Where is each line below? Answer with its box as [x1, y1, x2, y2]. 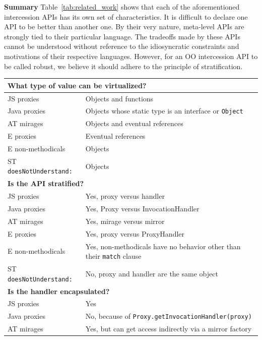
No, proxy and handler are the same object [85, 268, 218, 278]
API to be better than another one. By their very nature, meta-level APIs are [4, 21, 244, 32]
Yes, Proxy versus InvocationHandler [85, 203, 200, 213]
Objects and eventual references [85, 118, 183, 129]
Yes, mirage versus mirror [85, 215, 165, 226]
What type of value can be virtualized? [8, 80, 147, 90]
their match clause [85, 251, 142, 261]
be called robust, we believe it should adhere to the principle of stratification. [4, 61, 243, 71]
